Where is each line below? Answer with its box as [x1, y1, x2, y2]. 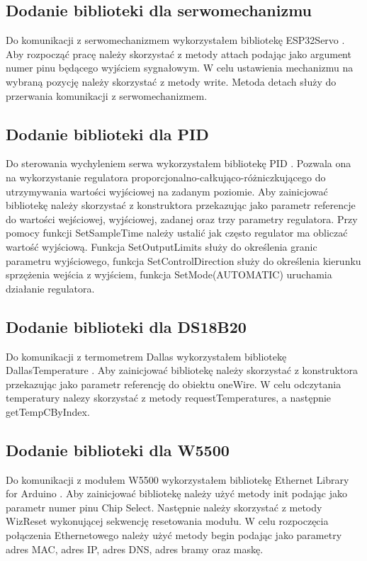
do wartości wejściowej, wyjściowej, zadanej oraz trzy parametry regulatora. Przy [6, 211, 358, 226]
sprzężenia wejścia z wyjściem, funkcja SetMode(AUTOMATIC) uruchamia [6, 267, 332, 282]
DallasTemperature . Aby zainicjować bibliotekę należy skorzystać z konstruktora [6, 363, 358, 378]
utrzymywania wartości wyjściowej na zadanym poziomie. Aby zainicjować [6, 183, 328, 198]
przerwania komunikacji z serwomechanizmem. [6, 88, 208, 103]
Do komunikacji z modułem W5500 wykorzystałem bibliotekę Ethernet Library [6, 472, 349, 487]
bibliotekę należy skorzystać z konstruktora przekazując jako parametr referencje [6, 198, 356, 212]
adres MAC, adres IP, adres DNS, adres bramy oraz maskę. [6, 541, 264, 556]
